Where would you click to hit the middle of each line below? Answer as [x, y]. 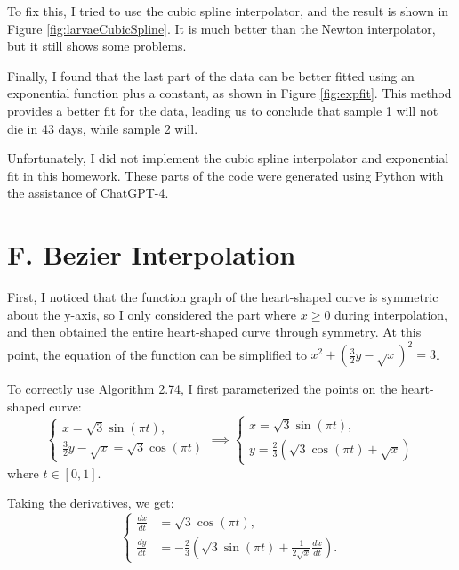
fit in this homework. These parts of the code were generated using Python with [225, 175]
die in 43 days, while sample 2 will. [103, 128]
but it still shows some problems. [97, 46]
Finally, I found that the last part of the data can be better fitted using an [211, 75]
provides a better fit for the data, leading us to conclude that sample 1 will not [223, 110]
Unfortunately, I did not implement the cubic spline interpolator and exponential [228, 158]
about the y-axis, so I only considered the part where [152, 314]
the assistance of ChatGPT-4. [88, 193]
